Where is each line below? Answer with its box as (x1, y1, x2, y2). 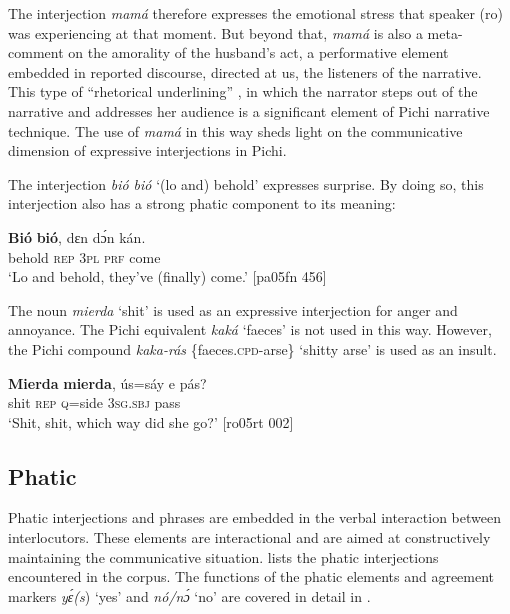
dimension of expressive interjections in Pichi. (8, 140, 287, 161)
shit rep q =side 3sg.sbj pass (8, 392, 181, 413)
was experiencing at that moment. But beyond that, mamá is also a (8, 22, 423, 43)
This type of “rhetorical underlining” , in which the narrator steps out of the (8, 81, 478, 102)
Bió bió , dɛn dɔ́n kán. (8, 226, 146, 247)
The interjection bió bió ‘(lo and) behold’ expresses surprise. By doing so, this (8, 173, 484, 194)
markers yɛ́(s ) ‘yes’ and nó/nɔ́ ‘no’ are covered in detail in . (8, 585, 371, 606)
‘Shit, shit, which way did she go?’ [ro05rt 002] (8, 411, 294, 432)
